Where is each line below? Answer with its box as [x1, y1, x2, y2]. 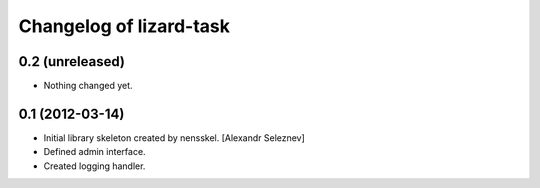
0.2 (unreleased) [18, 53, 125, 70]
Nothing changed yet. [43, 80, 134, 92]
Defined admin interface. [43, 146, 146, 158]
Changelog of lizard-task [18, 15, 230, 37]
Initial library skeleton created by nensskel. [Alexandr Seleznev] [43, 131, 305, 144]
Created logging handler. [43, 160, 146, 172]
